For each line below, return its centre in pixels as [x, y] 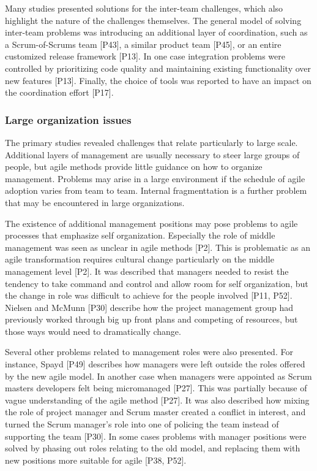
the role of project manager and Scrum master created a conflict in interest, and [155, 412]
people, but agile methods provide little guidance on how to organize [134, 167]
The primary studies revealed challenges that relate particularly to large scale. [151, 142]
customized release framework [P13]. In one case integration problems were [145, 56]
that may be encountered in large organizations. [95, 202]
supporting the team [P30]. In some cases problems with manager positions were [156, 436]
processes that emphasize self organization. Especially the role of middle [140, 235]
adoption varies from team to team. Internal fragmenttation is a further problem [156, 190]
